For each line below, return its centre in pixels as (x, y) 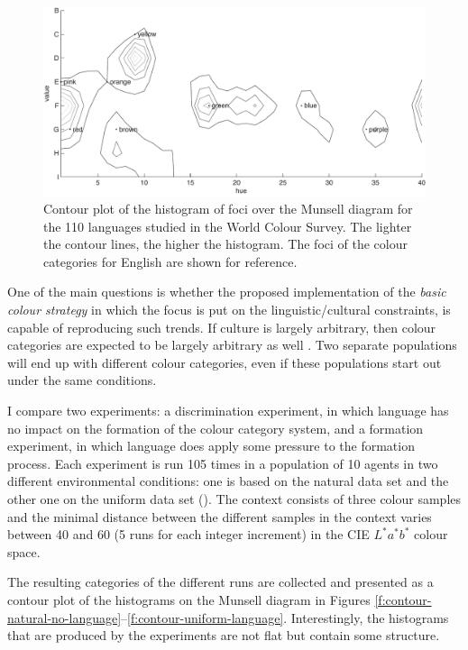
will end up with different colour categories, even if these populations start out (225, 362)
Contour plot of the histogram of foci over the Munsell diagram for (228, 209)
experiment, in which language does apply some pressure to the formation (211, 446)
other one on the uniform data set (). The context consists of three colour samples (234, 499)
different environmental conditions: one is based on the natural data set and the (228, 481)
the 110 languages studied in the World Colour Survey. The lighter (228, 226)
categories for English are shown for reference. (170, 261)
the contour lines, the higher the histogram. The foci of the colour (225, 244)
